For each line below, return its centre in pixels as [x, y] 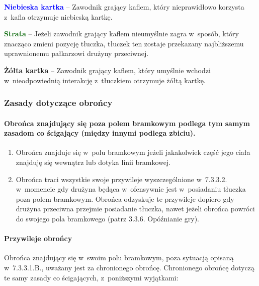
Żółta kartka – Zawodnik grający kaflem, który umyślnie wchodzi [107, 70]
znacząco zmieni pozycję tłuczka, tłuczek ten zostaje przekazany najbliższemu [124, 43]
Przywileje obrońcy [38, 238]
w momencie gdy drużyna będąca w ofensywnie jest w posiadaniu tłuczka [131, 189]
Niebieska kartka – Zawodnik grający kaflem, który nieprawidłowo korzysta [124, 7]
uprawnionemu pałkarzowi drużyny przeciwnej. [76, 53]
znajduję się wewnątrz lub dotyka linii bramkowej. [93, 162]
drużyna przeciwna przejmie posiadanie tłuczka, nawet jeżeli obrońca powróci [135, 209]
